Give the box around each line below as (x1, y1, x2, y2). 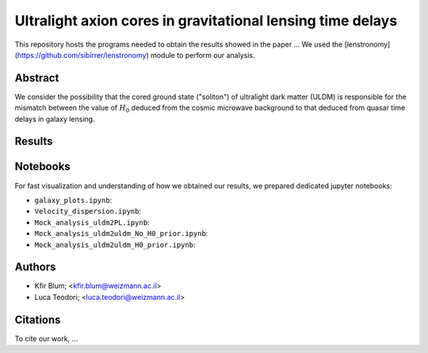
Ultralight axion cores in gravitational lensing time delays (14, 12, 398, 29)
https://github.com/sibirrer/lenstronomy (17, 50, 147, 59)
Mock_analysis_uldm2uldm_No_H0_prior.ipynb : (34, 229, 208, 238)
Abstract (14, 71, 59, 85)
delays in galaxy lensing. (14, 114, 95, 123)
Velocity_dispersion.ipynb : (34, 207, 142, 216)
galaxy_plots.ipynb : (34, 195, 113, 205)
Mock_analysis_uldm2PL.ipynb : (34, 218, 150, 227)
